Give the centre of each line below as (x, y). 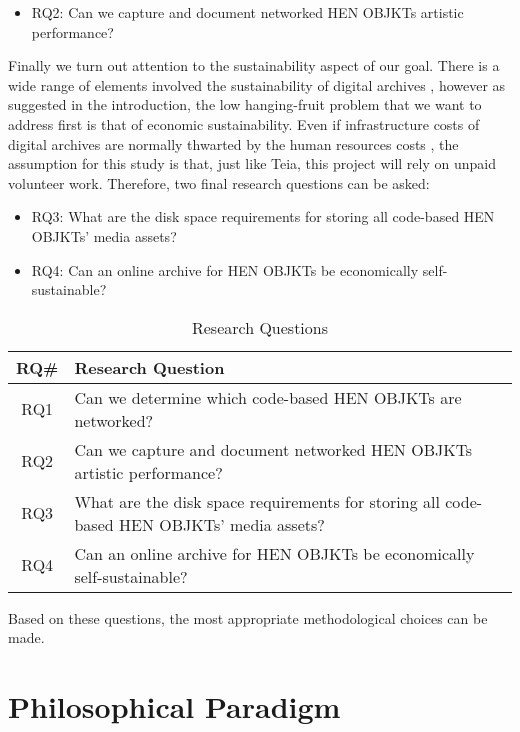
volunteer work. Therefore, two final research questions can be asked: (219, 182)
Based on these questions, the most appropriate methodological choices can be (248, 617)
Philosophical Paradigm (174, 706)
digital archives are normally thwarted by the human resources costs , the (233, 143)
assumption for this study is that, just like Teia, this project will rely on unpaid (252, 163)
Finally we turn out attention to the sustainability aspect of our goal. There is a (254, 65)
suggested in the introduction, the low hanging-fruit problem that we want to (245, 104)
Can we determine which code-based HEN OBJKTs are (268, 397)
